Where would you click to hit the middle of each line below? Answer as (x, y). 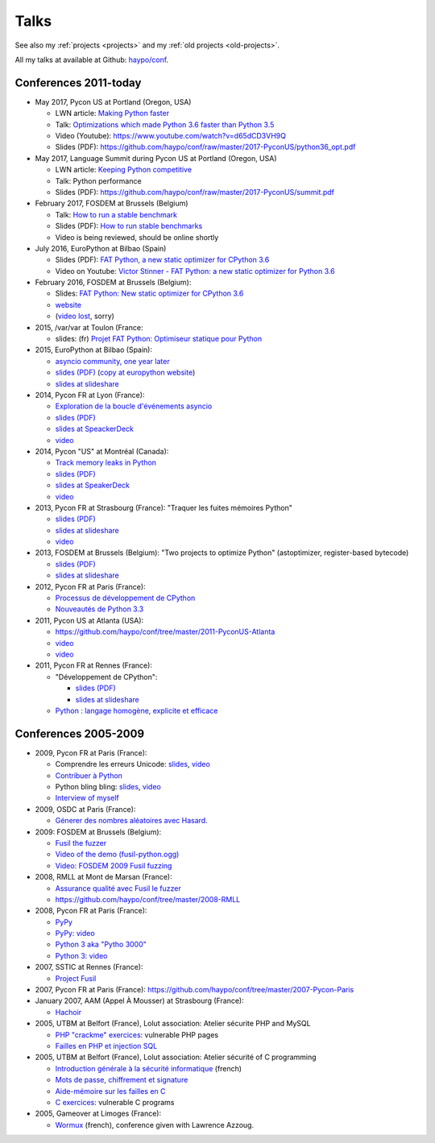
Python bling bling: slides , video (108, 787)
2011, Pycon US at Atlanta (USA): (89, 620)
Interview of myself (87, 798)
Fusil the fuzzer (81, 843)
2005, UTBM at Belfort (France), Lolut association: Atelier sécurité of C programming (176, 1057)
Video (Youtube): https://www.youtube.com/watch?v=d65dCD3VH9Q (170, 136)
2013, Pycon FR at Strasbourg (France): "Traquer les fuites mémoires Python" (164, 507)
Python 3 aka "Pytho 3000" (101, 944)
